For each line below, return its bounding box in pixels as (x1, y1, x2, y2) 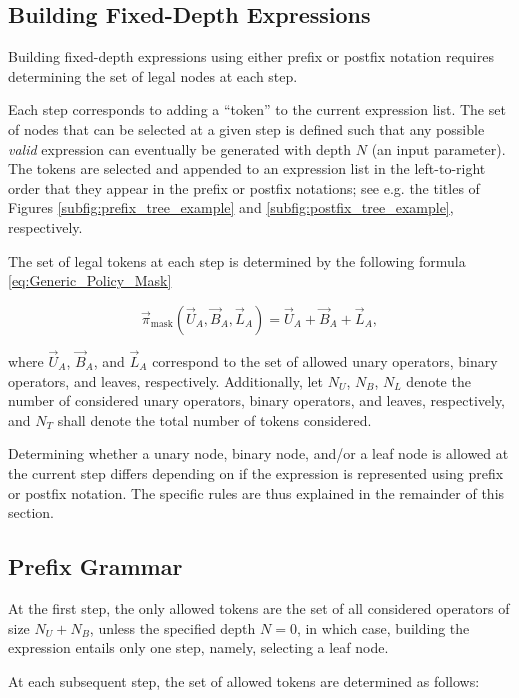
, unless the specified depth (89, 617, 256, 638)
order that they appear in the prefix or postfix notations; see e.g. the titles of (8, 177, 480, 198)
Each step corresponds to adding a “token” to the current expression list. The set (8, 99, 506, 120)
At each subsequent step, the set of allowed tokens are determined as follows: (8, 670, 480, 691)
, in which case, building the (296, 617, 470, 638)
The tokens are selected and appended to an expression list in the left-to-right (8, 158, 486, 179)
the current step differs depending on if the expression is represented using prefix (8, 462, 504, 483)
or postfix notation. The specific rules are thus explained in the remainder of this (8, 482, 505, 503)
